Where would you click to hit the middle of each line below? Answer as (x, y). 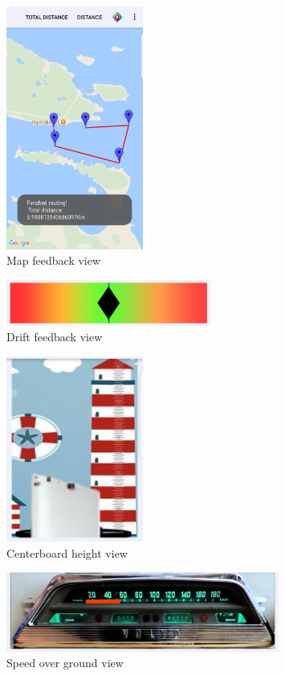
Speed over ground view (65, 663)
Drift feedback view (55, 337)
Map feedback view (54, 260)
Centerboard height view (67, 552)
